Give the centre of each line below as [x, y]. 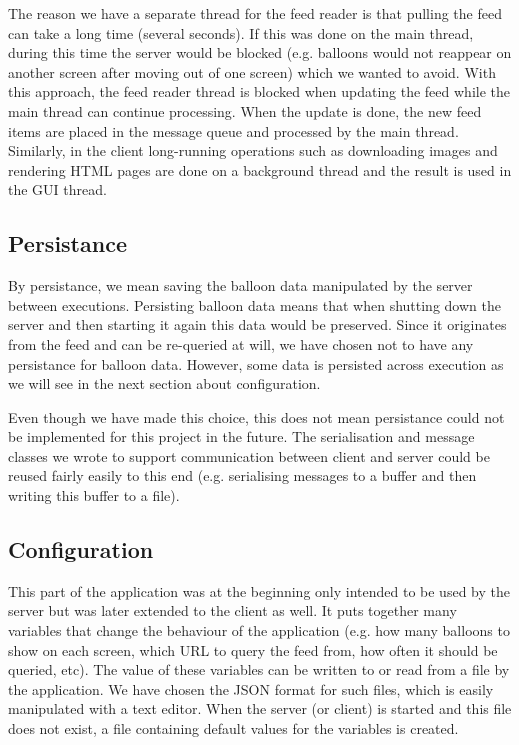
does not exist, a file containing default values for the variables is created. [233, 728]
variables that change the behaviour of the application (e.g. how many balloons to [259, 630]
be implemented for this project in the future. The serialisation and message [241, 436]
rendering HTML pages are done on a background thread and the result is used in [260, 169]
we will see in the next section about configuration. [164, 383]
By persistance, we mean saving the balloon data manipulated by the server [240, 285]
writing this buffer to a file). [94, 495]
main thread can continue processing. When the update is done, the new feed [245, 110]
